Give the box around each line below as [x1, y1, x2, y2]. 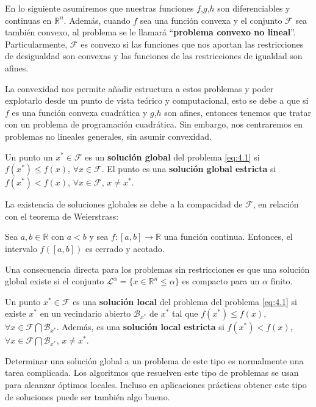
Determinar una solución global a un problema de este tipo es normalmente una [5, 354, 304, 367]
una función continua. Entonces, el [163, 230, 293, 243]
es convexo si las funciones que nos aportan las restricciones [81, 37, 304, 50]
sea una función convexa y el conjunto [140, 13, 282, 26]
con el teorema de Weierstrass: [5, 209, 119, 222]
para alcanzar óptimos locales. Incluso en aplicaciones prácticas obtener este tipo [5, 378, 307, 391]
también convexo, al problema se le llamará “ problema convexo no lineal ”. [5, 26, 296, 38]
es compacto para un [182, 275, 260, 287]
